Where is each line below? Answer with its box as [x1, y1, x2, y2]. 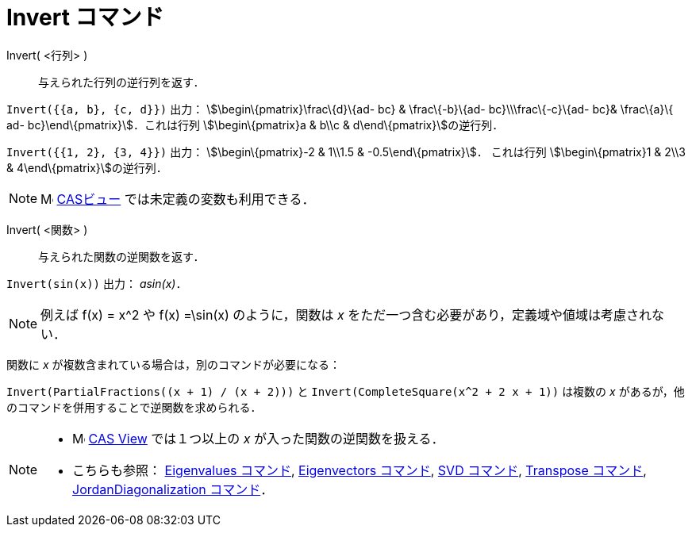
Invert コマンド [6, 4, 164, 31]
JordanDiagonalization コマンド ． [72, 481, 274, 497]
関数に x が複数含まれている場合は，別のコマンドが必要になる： [6, 357, 341, 371]
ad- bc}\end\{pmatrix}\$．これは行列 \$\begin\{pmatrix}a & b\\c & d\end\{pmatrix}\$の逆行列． [6, 117, 504, 132]
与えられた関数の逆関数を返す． [38, 249, 205, 263]
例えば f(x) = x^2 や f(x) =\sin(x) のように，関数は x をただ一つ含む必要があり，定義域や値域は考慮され [40, 306, 652, 323]
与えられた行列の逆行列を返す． [38, 75, 205, 89]
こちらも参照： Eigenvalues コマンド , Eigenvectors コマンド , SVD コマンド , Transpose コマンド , [72, 462, 647, 478]
